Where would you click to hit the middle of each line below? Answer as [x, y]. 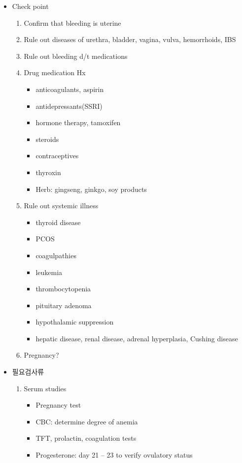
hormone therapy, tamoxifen [78, 122]
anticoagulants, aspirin [70, 89]
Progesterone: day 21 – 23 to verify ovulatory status [114, 455]
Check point [30, 6]
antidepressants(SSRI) [69, 106]
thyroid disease [58, 222]
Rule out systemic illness [61, 206]
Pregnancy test [58, 405]
